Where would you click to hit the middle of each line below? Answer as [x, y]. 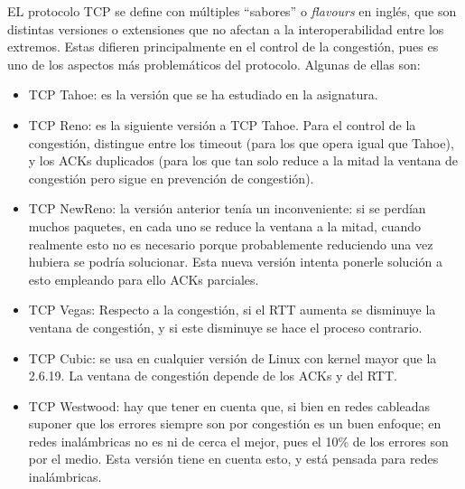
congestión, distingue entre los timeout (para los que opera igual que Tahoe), [241, 142]
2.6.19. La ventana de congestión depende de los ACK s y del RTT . [213, 376]
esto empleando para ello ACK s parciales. [144, 279]
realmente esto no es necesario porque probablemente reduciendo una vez [231, 244]
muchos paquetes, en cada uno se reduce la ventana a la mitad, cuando [225, 226]
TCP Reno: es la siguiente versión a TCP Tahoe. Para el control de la [222, 124]
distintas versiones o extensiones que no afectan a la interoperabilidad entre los [226, 28]
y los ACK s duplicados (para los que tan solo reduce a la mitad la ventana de [243, 160]
